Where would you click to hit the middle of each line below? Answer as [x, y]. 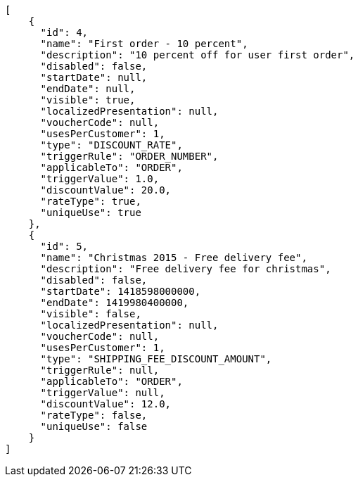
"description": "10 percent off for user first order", [198, 55]
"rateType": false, [94, 415]
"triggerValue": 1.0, [100, 179]
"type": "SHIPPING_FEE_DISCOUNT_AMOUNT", [156, 359]
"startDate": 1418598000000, [121, 291]
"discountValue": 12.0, [106, 404]
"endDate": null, [88, 89]
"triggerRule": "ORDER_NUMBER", [129, 156]
